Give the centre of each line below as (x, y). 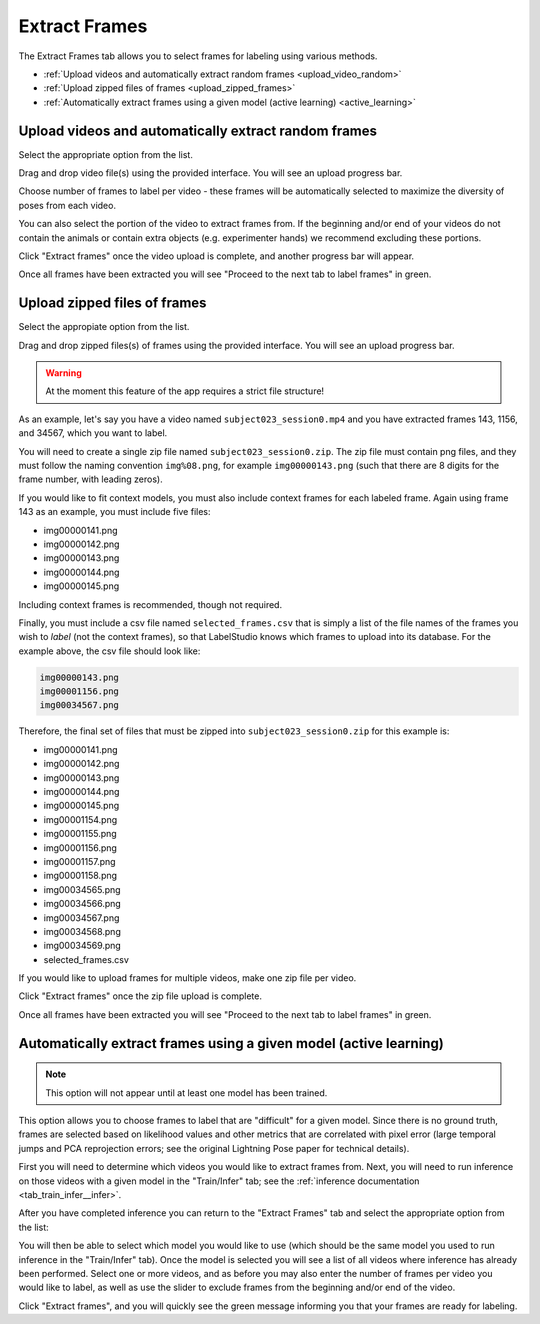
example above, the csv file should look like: (109, 651)
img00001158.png (80, 876)
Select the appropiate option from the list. (104, 327)
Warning (63, 373)
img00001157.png (79, 861)
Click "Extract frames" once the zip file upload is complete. (140, 996)
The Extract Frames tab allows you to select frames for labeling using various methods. (198, 56)
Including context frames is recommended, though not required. (150, 604)
